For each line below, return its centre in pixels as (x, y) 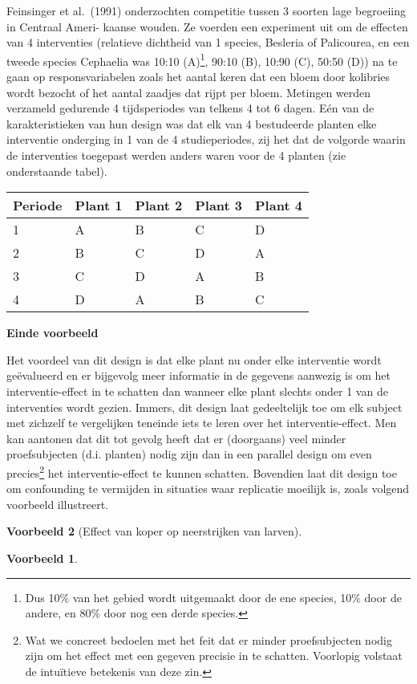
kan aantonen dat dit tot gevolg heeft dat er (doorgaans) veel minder (176, 438)
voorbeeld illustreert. (57, 504)
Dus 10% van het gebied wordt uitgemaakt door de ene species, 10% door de (213, 597)
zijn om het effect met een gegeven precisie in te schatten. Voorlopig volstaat (214, 655)
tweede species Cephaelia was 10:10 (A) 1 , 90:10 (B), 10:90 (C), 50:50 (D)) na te (202, 59)
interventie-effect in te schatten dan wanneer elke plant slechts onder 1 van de (197, 391)
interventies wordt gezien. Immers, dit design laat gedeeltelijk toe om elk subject (204, 407)
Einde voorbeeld (53, 333)
